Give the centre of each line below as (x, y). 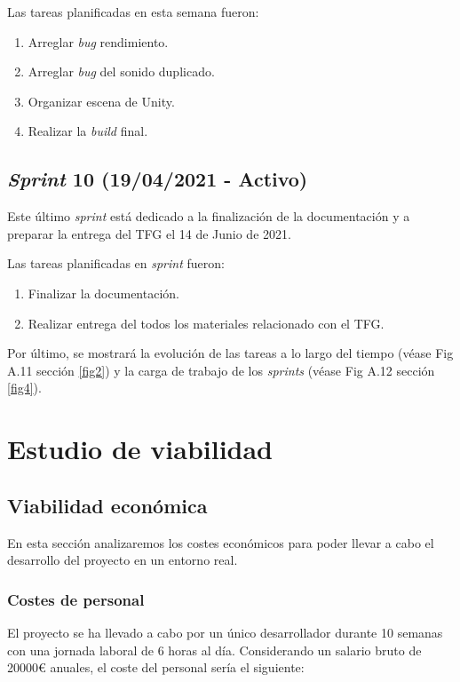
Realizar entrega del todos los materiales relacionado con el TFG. (206, 323)
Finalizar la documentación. (103, 293)
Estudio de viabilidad (140, 449)
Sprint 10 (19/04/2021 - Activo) (158, 179)
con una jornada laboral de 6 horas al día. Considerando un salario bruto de (214, 650)
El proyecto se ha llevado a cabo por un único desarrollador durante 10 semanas (225, 632)
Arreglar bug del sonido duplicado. (121, 71)
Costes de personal (76, 599)
